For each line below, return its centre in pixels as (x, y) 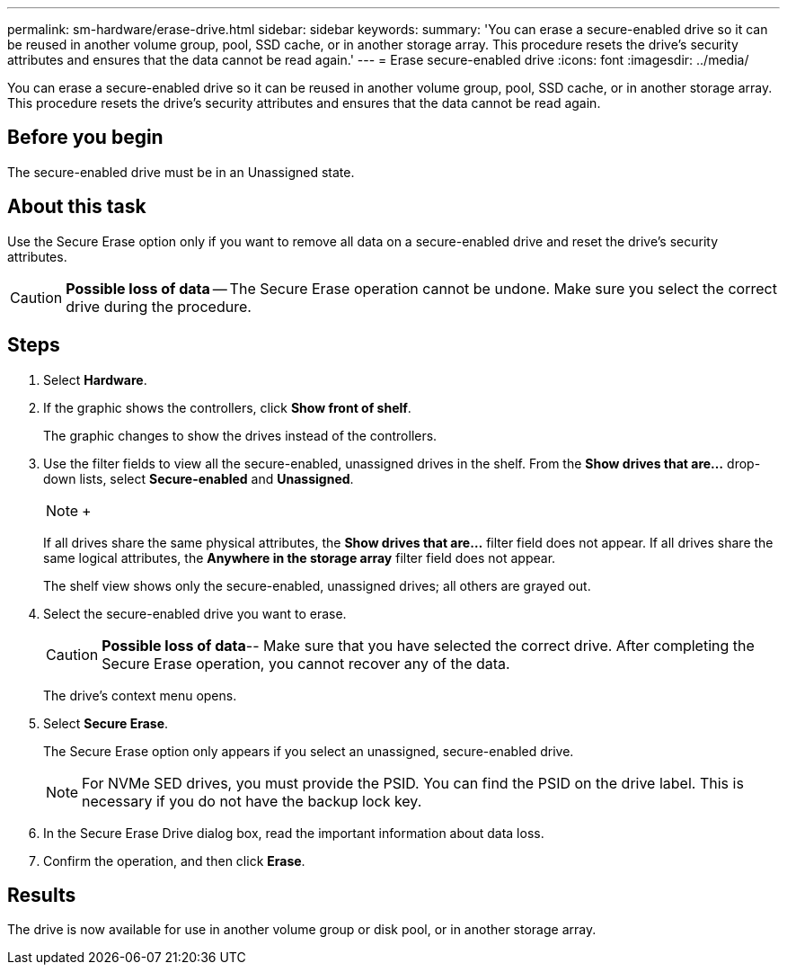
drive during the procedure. (159, 306)
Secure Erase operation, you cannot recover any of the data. (306, 663)
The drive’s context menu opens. (140, 695)
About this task (77, 207)
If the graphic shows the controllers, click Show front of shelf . (227, 407)
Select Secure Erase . (106, 723)
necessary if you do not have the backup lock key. (252, 801)
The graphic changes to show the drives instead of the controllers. (240, 435)
